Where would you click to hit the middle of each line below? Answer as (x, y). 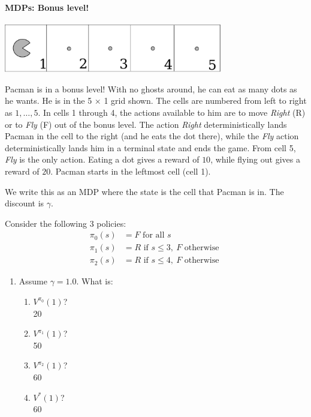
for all (154, 235)
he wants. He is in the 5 (49, 100)
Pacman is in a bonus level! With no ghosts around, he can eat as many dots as (151, 88)
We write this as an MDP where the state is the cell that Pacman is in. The (144, 191)
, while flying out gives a (255, 159)
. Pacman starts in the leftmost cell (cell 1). (131, 171)
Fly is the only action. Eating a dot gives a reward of (102, 159)
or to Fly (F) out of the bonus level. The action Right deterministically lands (146, 124)
